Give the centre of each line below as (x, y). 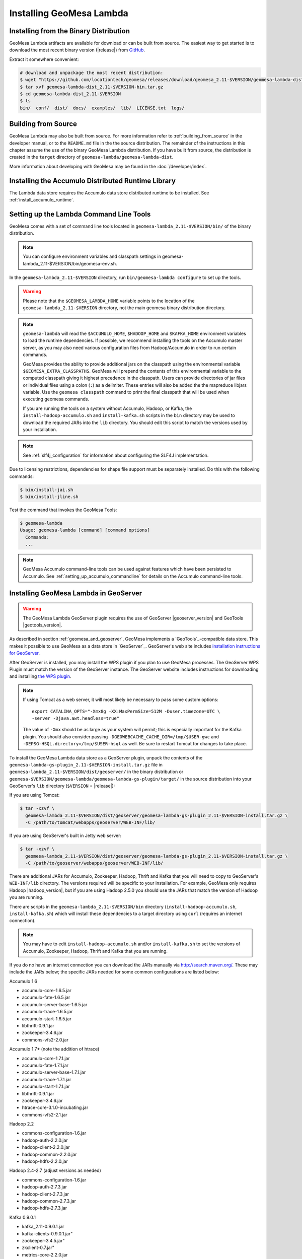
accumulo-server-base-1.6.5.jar (55, 1004)
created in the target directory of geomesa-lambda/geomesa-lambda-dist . (91, 157)
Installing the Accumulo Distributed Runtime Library (93, 181)
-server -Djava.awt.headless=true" (76, 718)
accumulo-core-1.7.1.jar (46, 1058)
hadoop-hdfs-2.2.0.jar (45, 1161)
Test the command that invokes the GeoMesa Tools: (63, 510)
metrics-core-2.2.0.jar (45, 1254)
